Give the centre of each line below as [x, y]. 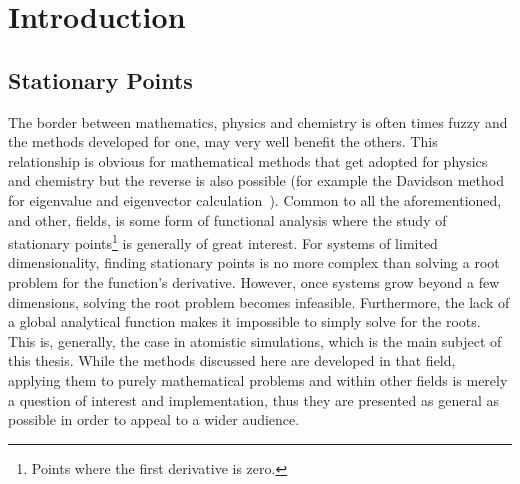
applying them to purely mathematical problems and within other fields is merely [258, 379]
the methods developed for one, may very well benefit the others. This [223, 141]
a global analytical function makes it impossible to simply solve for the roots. [244, 321]
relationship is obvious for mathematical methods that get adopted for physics [248, 160]
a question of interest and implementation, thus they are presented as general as [253, 399]
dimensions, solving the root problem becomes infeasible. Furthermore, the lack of [259, 301]
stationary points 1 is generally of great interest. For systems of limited [223, 241]
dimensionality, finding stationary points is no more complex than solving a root [254, 262]
